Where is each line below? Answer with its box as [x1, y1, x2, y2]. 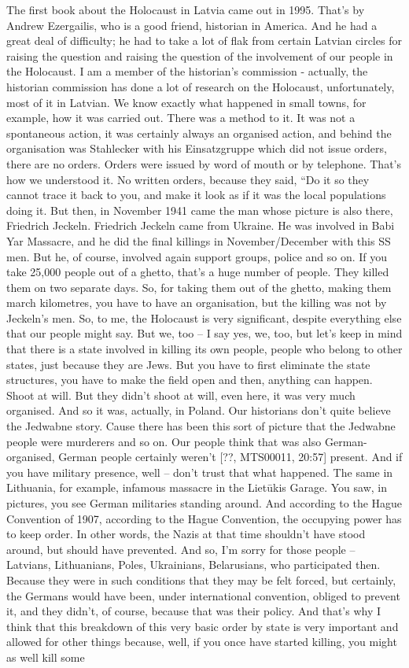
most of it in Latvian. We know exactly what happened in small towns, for [6, 94, 367, 110]
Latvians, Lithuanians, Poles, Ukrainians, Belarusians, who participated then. [6, 556, 381, 573]
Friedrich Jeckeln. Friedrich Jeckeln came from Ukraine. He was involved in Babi [6, 217, 395, 234]
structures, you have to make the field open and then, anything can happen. [6, 371, 373, 388]
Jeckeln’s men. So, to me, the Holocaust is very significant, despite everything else [6, 309, 402, 326]
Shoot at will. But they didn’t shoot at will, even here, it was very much [6, 386, 356, 403]
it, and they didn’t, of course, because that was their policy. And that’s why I [6, 603, 381, 619]
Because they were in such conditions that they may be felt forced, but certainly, [6, 571, 396, 588]
